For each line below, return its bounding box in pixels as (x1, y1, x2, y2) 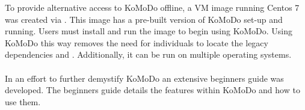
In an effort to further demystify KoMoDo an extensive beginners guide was (5, 72, 284, 84)
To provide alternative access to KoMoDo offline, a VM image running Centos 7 (5, 1, 300, 13)
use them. (5, 95, 41, 108)
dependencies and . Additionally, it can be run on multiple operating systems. (5, 48, 292, 61)
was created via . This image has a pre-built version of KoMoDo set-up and (5, 13, 283, 25)
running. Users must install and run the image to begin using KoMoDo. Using (5, 25, 292, 37)
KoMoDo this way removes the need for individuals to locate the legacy (5, 36, 268, 49)
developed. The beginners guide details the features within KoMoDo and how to (5, 84, 300, 96)
